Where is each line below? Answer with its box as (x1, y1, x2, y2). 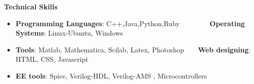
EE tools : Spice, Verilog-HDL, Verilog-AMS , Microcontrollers (15, 70, 207, 81)
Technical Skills (4, 1, 58, 11)
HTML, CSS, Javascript (15, 54, 88, 64)
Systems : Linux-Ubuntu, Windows (15, 28, 123, 38)
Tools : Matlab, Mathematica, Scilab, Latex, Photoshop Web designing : (15, 44, 251, 54)
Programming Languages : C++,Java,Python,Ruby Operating (15, 18, 245, 28)
